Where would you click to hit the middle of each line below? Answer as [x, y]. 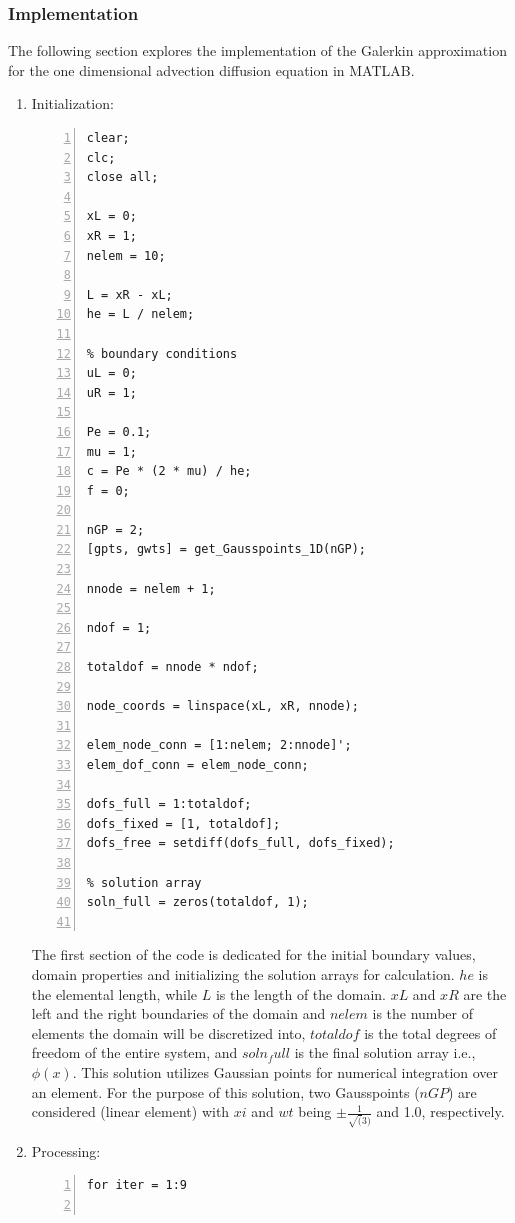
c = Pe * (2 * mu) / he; [169, 471]
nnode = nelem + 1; [151, 588]
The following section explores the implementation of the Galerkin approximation [257, 50]
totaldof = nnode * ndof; [172, 667]
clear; [108, 138]
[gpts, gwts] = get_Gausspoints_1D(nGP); [226, 549]
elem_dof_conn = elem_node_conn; [197, 765]
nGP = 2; [115, 529]
